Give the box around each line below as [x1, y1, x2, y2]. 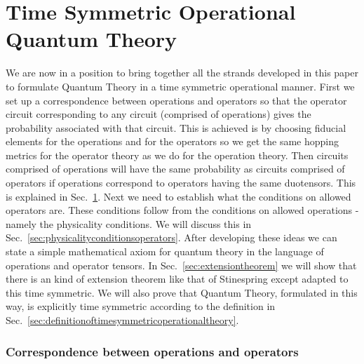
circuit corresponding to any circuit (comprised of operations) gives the [6, 107, 311, 121]
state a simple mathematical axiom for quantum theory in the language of [6, 244, 324, 259]
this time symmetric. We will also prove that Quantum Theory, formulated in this [6, 285, 358, 299]
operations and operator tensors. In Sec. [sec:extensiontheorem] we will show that [6, 257, 357, 272]
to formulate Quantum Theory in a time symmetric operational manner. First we [6, 79, 355, 93]
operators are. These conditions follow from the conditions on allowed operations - [6, 203, 359, 217]
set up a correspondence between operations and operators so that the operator [6, 93, 347, 107]
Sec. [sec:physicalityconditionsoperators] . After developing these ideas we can [6, 230, 337, 245]
